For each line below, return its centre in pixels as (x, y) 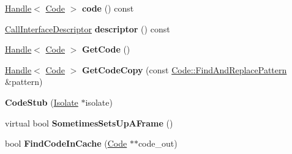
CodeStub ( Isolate (42, 102)
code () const (108, 8)
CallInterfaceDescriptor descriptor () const (88, 28)
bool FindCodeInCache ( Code (66, 143)
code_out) (158, 143)
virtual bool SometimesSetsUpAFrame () (89, 123)
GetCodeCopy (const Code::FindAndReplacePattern (185, 69)
